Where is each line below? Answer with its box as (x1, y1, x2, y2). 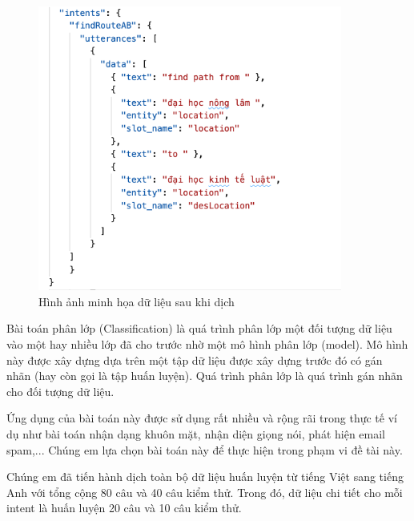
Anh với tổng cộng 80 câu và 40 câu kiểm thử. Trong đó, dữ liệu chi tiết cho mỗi (6, 483, 403, 500)
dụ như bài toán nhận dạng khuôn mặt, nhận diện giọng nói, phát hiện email (6, 425, 385, 442)
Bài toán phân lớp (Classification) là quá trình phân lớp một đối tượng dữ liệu (6, 320, 392, 337)
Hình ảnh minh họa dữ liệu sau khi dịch (38, 293, 235, 309)
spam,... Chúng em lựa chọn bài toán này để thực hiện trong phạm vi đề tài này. (6, 441, 403, 458)
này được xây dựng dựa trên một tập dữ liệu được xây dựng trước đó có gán (6, 351, 383, 368)
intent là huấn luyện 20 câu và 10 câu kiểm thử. (6, 499, 242, 516)
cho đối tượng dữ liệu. (6, 382, 115, 399)
